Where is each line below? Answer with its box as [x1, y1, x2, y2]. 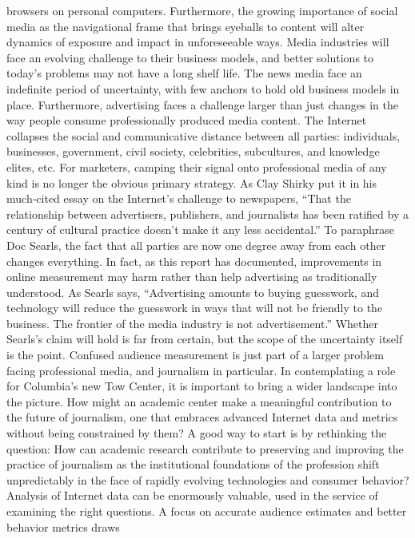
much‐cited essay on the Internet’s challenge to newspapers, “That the [6, 190, 351, 207]
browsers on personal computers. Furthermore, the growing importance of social [6, 2, 398, 18]
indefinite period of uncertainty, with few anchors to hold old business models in [6, 80, 400, 97]
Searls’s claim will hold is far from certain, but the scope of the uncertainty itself [6, 330, 403, 347]
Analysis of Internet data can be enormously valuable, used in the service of [6, 487, 378, 504]
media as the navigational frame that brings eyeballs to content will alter [6, 18, 365, 34]
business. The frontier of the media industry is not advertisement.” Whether [6, 314, 378, 331]
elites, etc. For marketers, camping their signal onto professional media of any [6, 158, 387, 175]
